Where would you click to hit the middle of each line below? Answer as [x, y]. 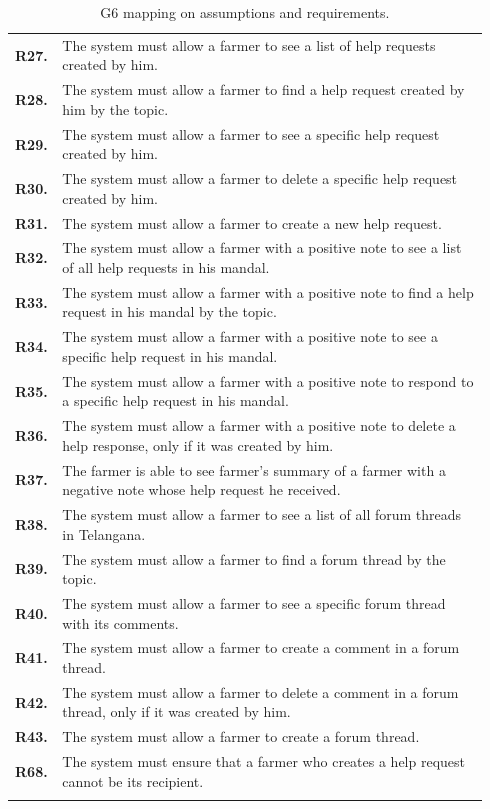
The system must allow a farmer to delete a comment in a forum [260, 691]
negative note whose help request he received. [201, 489]
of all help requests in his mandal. [166, 267]
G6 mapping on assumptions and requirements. [245, 12]
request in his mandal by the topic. [169, 311]
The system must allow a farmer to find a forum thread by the [254, 558]
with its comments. [120, 622]
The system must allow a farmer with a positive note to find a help [268, 291]
